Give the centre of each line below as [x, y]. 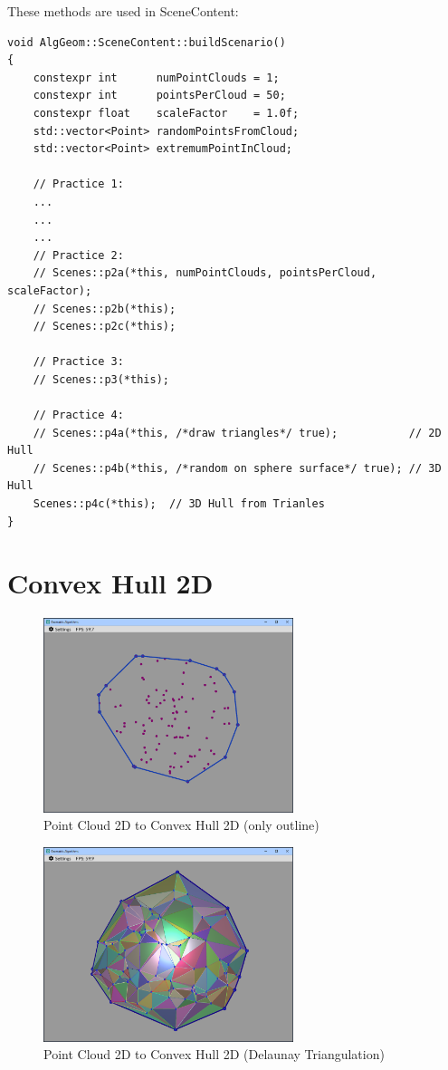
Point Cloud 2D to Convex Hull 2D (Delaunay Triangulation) [214, 1054]
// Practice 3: [78, 362]
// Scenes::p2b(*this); [105, 308]
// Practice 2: [78, 255]
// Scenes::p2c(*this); [105, 327]
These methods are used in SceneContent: [123, 11]
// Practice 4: [78, 415]
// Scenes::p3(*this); [101, 379]
